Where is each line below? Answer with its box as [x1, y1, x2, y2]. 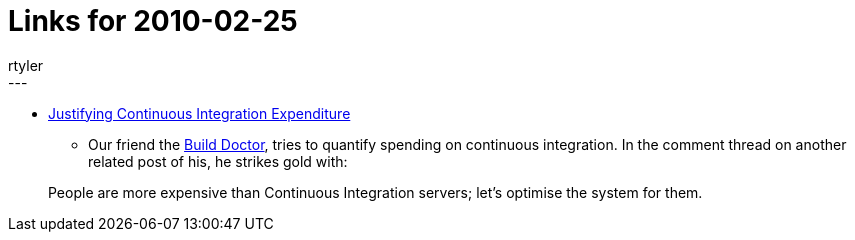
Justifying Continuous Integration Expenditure [48, 104, 351, 122]
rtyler [8, 56, 44, 74]
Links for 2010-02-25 [8, 4, 298, 38]
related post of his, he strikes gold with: [88, 152, 348, 170]
